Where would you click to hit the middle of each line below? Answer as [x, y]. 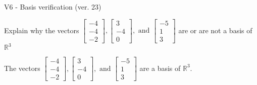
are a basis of [160, 68]
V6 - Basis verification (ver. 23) [53, 7]
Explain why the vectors [42, 30]
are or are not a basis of [215, 30]
